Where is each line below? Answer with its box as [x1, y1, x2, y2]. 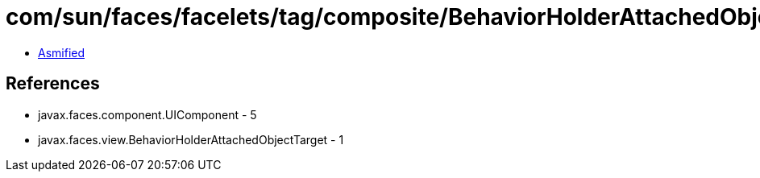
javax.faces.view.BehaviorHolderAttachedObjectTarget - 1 [38, 132, 344, 147]
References [6, 73, 100, 94]
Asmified [38, 45, 85, 60]
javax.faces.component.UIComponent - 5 [38, 107, 257, 122]
